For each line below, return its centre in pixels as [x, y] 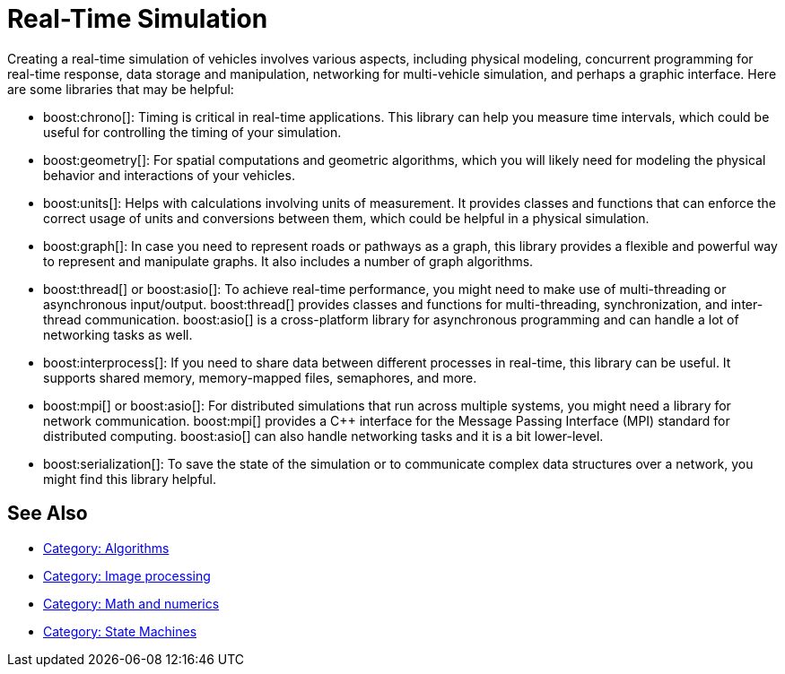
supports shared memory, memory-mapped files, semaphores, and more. [260, 377]
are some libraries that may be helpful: [121, 89]
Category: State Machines [120, 631]
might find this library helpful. [130, 479]
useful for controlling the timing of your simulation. [192, 132]
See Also [48, 514]
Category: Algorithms [106, 548]
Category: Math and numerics [131, 603]
